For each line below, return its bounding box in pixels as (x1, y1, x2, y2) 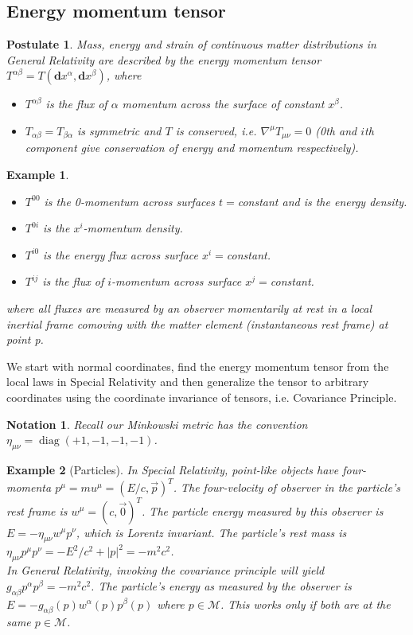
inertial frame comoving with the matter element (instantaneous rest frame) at (6, 315, 388, 332)
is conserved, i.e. (175, 122, 257, 138)
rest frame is (6, 502, 68, 519)
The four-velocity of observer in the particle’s (180, 479, 400, 496)
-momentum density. (83, 220, 183, 236)
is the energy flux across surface (43, 246, 198, 263)
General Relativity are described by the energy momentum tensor (6, 51, 321, 68)
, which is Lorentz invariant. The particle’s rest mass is (76, 524, 347, 540)
